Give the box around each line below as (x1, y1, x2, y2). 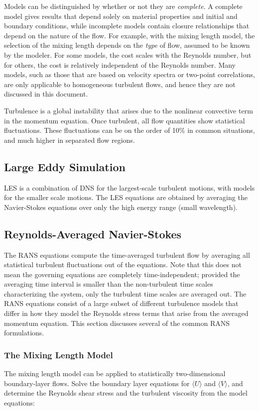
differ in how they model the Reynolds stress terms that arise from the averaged (4, 308, 249, 318)
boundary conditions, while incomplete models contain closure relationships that (4, 20, 250, 31)
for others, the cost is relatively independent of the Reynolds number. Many (4, 59, 236, 70)
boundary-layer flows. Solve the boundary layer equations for (4, 378, 190, 388)
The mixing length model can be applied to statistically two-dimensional (4, 368, 226, 379)
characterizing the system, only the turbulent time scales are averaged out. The (4, 288, 247, 299)
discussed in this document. (4, 89, 88, 99)
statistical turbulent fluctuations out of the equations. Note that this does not (4, 259, 242, 270)
